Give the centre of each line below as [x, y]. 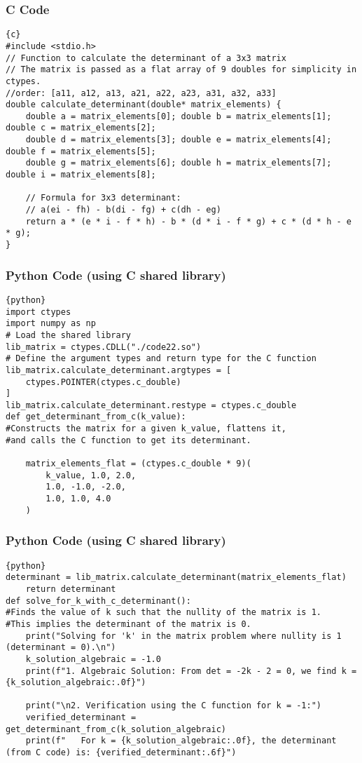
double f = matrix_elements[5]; [81, 151]
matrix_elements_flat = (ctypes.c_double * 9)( [138, 464]
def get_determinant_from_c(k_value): [96, 417]
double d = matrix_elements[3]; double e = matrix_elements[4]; [179, 140]
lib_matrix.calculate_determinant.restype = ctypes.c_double [151, 405]
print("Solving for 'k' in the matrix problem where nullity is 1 [183, 636]
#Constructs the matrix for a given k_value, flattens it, [146, 429]
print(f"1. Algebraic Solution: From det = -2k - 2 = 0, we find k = [191, 671]
